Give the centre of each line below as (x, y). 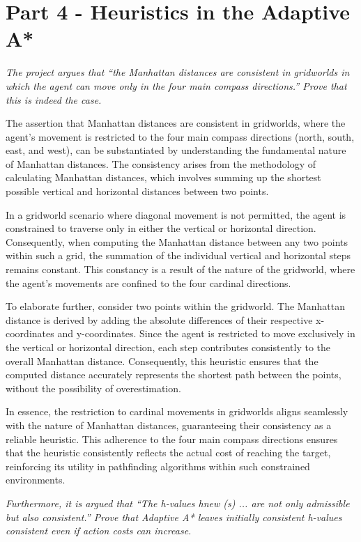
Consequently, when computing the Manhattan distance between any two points (177, 241)
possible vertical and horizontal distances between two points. (137, 191)
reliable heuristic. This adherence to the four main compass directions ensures (172, 439)
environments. (36, 480)
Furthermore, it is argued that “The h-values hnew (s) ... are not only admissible (178, 503)
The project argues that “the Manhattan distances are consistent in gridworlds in (178, 72)
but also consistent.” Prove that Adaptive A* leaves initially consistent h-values (174, 517)
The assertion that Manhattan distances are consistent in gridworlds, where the (176, 123)
